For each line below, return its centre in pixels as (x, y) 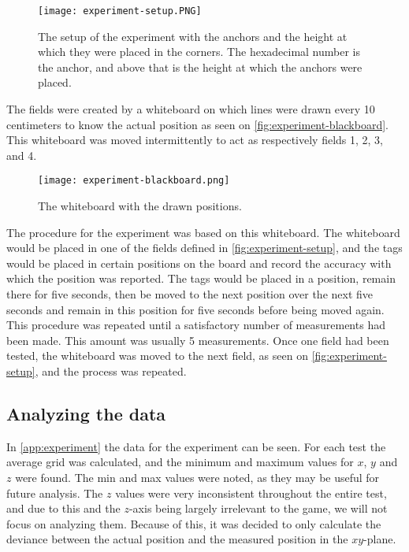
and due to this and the (63, 508)
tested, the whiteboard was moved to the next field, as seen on (157, 356)
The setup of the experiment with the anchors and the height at (193, 36)
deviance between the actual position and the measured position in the (177, 539)
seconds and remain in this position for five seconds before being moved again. (195, 309)
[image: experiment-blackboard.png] (134, 181)
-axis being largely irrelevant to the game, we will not (258, 508)
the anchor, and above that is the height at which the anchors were (200, 67)
